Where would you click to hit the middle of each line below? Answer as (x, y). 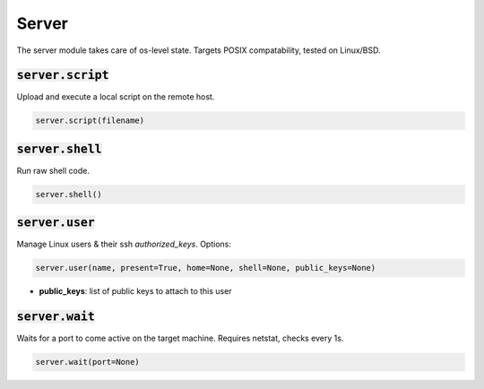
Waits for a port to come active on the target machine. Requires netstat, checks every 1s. (180, 338)
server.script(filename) (90, 121)
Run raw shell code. (53, 170)
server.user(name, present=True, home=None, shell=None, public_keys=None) (206, 268)
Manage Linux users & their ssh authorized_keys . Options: (124, 244)
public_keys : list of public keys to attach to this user (135, 291)
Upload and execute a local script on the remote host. (116, 97)
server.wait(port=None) (88, 362)
